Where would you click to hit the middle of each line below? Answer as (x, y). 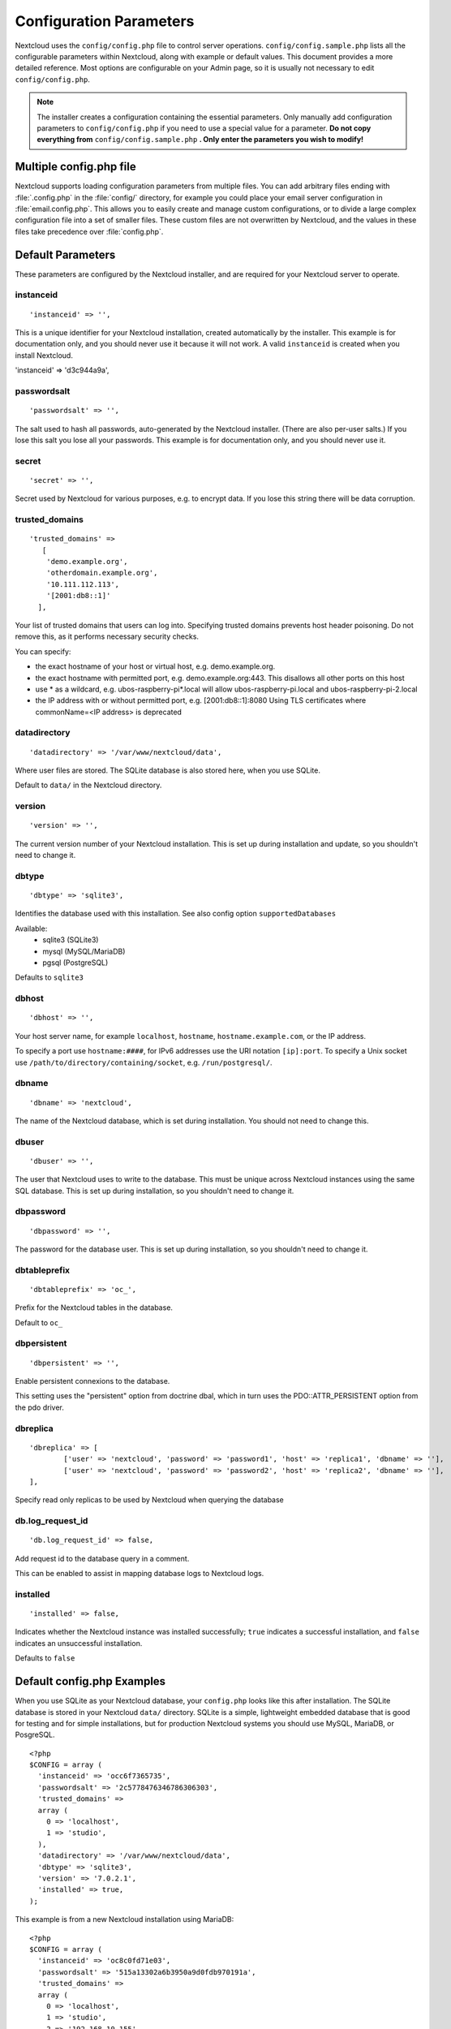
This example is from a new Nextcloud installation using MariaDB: (125, 1919)
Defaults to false (45, 1658)
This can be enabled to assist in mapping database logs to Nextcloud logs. (140, 1574)
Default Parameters (65, 254)
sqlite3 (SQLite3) (71, 940)
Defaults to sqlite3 (49, 977)
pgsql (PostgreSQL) (75, 963)
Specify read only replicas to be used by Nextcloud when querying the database (149, 1500)
